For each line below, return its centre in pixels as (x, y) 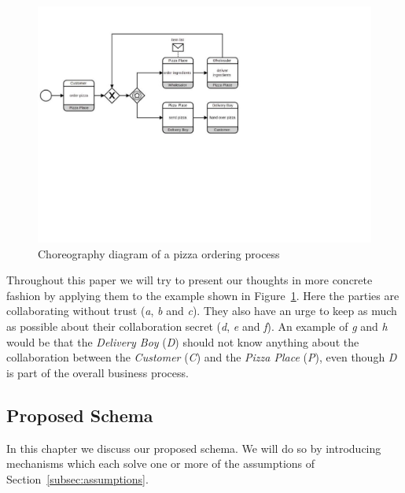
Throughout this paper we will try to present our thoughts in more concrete (190, 280)
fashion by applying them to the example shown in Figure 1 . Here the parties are (203, 295)
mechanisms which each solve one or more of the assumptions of (161, 463)
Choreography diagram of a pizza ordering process (159, 253)
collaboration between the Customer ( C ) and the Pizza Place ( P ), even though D (202, 357)
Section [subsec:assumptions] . (77, 478)
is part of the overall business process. (98, 372)
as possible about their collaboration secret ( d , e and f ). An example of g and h (197, 326)
